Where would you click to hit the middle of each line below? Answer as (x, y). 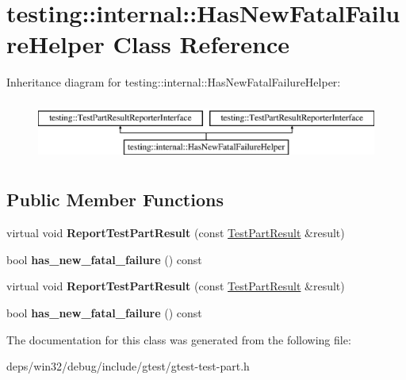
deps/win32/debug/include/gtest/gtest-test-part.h (128, 366)
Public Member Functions (115, 200)
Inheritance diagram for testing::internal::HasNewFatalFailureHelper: (174, 82)
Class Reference (201, 44)
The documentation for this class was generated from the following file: (179, 339)
